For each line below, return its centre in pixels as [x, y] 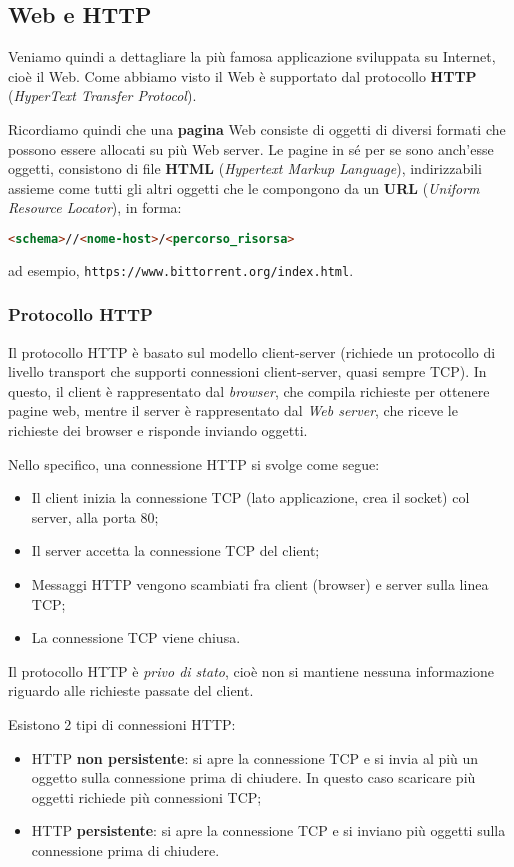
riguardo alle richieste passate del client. [131, 690]
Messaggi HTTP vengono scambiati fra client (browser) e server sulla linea [260, 584]
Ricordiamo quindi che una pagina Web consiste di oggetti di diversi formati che [257, 128]
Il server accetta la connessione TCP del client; [175, 550]
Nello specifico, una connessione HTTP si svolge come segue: [194, 463]
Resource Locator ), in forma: [95, 207]
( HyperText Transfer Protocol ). [102, 95]
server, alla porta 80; [95, 516]
